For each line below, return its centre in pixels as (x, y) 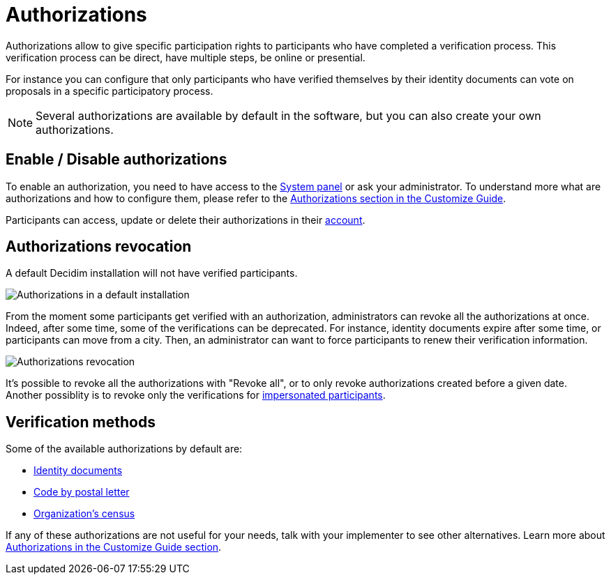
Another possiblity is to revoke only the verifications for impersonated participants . (196, 395)
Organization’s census (84, 514)
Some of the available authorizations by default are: (124, 449)
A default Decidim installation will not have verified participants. (152, 273)
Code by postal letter (82, 492)
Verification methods (81, 422)
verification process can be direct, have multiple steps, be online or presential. (186, 57)
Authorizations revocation (99, 247)
